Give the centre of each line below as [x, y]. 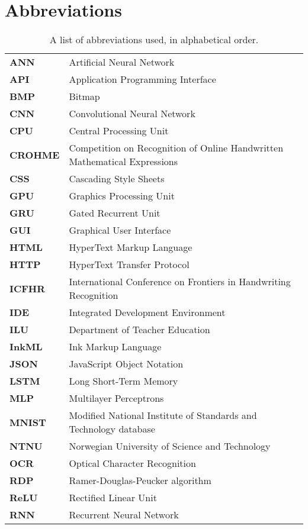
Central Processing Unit [119, 131]
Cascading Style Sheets [117, 179]
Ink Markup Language [115, 347]
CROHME [35, 154]
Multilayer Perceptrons [116, 398]
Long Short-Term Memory [123, 381]
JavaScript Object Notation [126, 364]
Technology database [112, 429]
